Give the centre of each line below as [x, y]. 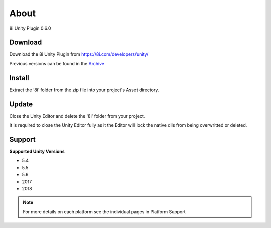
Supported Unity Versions [37, 151]
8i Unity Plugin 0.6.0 [30, 28]
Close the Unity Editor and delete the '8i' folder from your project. [77, 116]
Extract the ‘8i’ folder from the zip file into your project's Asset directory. [84, 90]
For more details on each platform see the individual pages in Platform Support [104, 212]
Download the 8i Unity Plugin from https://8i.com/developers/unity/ [79, 54]
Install [19, 78]
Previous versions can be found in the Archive [57, 63]
